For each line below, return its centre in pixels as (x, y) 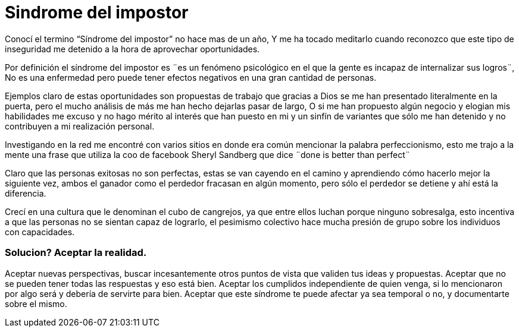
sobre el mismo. (36, 303)
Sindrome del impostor (97, 12)
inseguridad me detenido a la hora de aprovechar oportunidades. (132, 49)
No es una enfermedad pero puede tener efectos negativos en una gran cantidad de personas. (191, 77)
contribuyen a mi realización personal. (80, 126)
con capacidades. (40, 232)
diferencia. (26, 193)
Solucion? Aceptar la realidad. (76, 253)
